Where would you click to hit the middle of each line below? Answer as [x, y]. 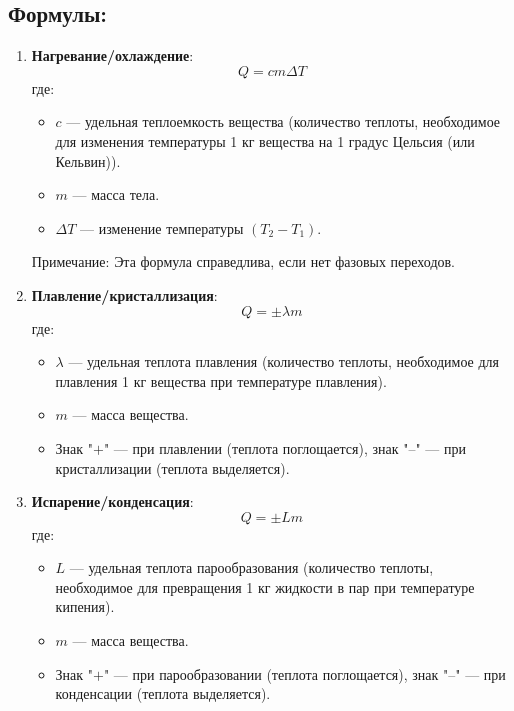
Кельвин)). [88, 160]
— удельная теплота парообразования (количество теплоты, [251, 567]
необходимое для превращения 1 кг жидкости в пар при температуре [265, 586]
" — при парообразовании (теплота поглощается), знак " [276, 673]
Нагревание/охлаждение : [112, 55]
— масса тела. [116, 194]
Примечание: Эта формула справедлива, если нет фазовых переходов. [243, 261]
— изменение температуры [162, 227]
